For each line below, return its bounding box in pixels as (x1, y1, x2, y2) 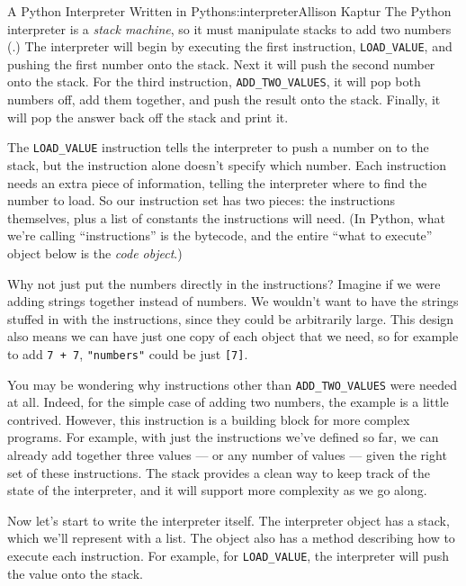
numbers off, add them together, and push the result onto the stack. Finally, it (7, 90, 441, 109)
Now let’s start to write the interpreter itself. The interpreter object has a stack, (7, 510, 450, 529)
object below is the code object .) (7, 243, 183, 262)
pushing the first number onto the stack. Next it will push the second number (7, 54, 435, 73)
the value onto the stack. (7, 563, 143, 582)
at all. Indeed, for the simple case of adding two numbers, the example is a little (7, 392, 449, 411)
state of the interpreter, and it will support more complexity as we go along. (7, 481, 427, 500)
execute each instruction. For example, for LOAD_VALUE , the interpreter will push (7, 545, 450, 564)
